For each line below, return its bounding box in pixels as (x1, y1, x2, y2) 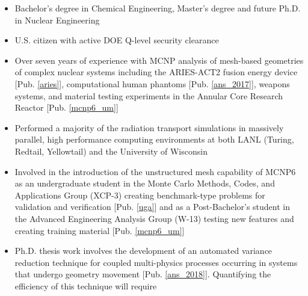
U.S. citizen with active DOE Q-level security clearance (14, 34, 219, 46)
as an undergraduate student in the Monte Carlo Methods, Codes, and (14, 177, 275, 190)
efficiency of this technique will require (14, 279, 157, 292)
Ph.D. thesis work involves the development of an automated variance (14, 244, 273, 257)
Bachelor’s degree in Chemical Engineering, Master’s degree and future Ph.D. (14, 2, 301, 14)
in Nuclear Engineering (14, 13, 100, 26)
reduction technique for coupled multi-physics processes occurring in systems (14, 256, 298, 268)
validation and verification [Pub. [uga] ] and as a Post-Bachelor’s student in (14, 200, 290, 213)
